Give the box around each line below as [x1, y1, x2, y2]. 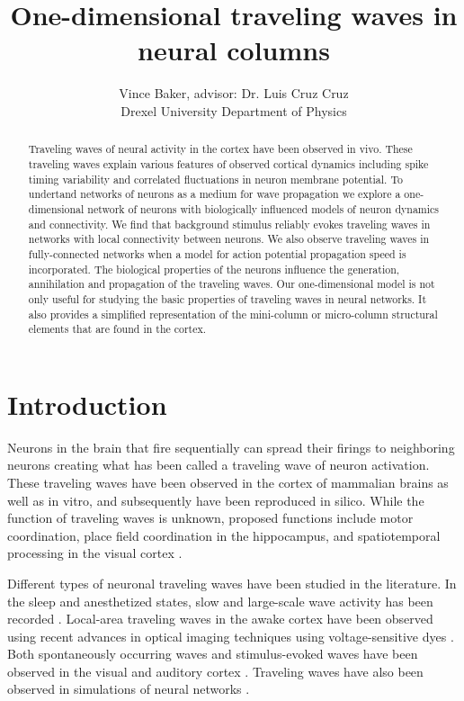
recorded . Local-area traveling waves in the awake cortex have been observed [7, 609, 433, 628]
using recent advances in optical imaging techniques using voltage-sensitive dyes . [7, 626, 454, 645]
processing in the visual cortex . [7, 544, 183, 562]
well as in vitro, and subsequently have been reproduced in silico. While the [7, 490, 424, 509]
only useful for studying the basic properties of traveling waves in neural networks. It [28, 291, 427, 306]
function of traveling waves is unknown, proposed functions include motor [7, 508, 414, 527]
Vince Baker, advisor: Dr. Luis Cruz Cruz [119, 84, 349, 103]
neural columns [138, 31, 330, 68]
